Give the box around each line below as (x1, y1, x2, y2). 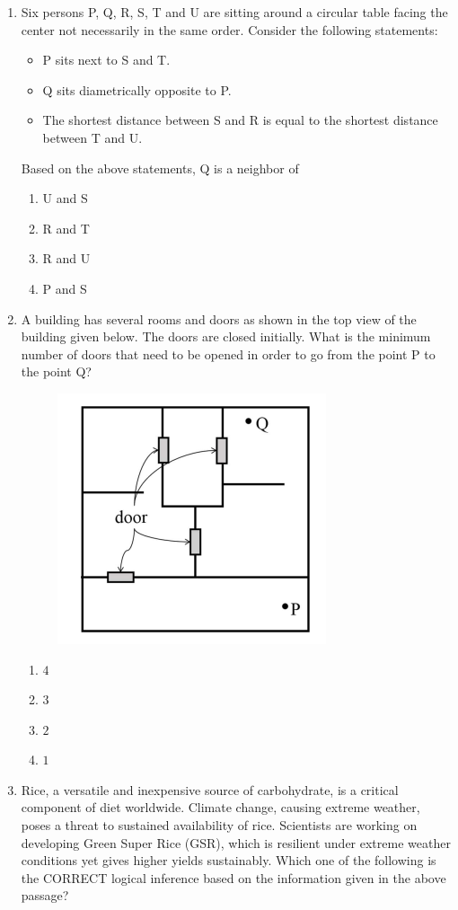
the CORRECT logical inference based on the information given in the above (21, 868, 446, 887)
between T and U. (42, 128, 143, 146)
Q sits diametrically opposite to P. (42, 80, 232, 99)
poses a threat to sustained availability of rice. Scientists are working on (21, 816, 418, 835)
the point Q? (21, 362, 92, 381)
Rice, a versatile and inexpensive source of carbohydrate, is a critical (21, 780, 399, 799)
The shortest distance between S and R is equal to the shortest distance (42, 110, 438, 129)
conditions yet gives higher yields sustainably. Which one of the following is (21, 851, 436, 870)
